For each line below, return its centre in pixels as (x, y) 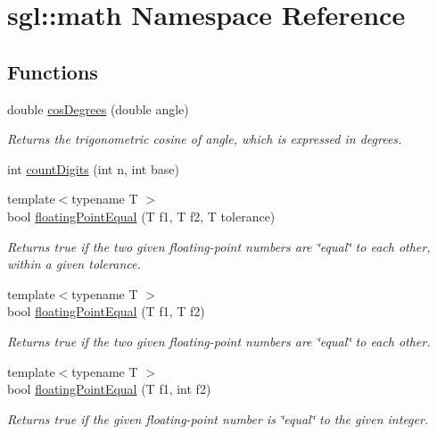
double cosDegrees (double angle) (98, 108)
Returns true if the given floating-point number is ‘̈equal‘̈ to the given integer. (218, 418)
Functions (53, 71)
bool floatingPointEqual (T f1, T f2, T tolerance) (141, 216)
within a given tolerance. (74, 264)
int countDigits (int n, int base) (93, 168)
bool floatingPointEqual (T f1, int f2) (109, 389)
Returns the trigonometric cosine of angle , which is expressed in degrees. (205, 139)
